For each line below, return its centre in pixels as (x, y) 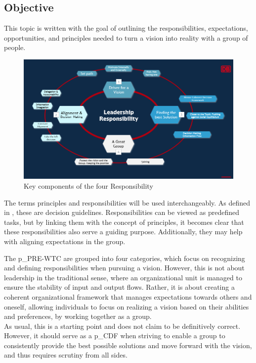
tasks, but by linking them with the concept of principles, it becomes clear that (124, 222)
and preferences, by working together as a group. (78, 316)
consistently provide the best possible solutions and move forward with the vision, (128, 345)
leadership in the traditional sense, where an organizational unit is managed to (123, 277)
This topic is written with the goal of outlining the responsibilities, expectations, (126, 28)
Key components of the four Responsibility (88, 185)
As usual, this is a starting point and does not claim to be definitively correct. (122, 326)
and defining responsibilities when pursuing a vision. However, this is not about (124, 268)
